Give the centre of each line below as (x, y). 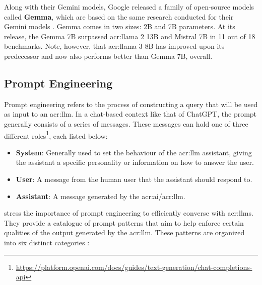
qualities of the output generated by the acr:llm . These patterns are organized (124, 232)
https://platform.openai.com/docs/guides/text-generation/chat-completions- (134, 267)
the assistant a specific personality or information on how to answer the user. (135, 162)
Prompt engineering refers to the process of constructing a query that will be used (131, 104)
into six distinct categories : (47, 242)
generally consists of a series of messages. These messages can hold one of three (126, 123)
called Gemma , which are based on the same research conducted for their (119, 16)
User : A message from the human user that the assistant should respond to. (134, 179)
